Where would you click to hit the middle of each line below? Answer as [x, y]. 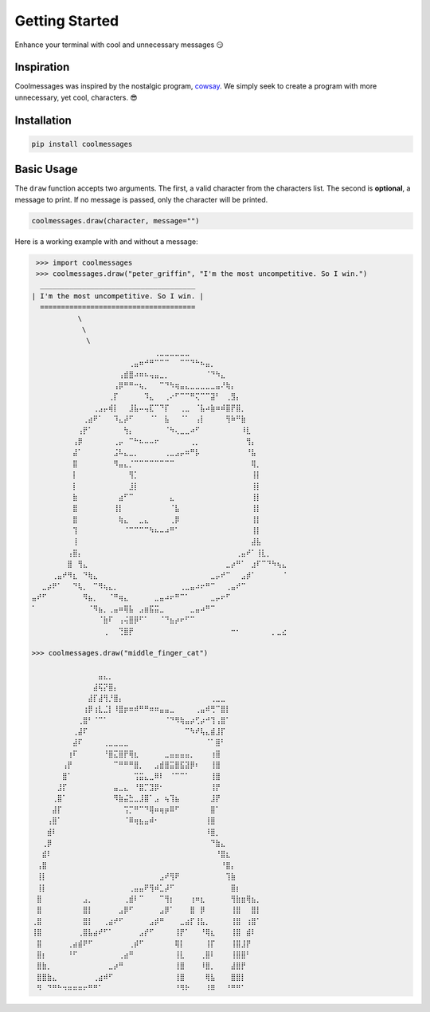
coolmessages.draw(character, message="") [115, 221]
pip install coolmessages [82, 144]
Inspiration [42, 67]
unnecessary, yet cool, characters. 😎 [76, 97]
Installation [43, 120]
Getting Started [67, 21]
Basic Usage [46, 169]
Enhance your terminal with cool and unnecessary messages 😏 [119, 45]
